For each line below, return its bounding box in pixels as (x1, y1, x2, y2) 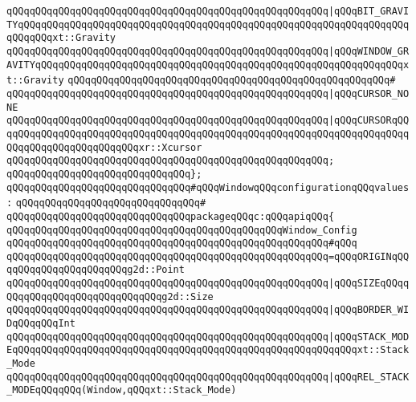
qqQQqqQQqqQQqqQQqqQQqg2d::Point (6, 264, 185, 276)
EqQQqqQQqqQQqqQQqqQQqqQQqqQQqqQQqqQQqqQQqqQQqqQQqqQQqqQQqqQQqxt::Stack (6, 344, 410, 356)
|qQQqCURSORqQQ (328, 115, 410, 127)
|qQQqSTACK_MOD (328, 331, 410, 343)
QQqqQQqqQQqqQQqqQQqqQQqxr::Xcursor (6, 141, 202, 153)
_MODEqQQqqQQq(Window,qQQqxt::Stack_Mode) (6, 384, 237, 396)
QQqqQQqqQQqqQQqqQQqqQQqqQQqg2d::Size (6, 290, 214, 303)
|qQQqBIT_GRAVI (328, 6, 410, 17)
